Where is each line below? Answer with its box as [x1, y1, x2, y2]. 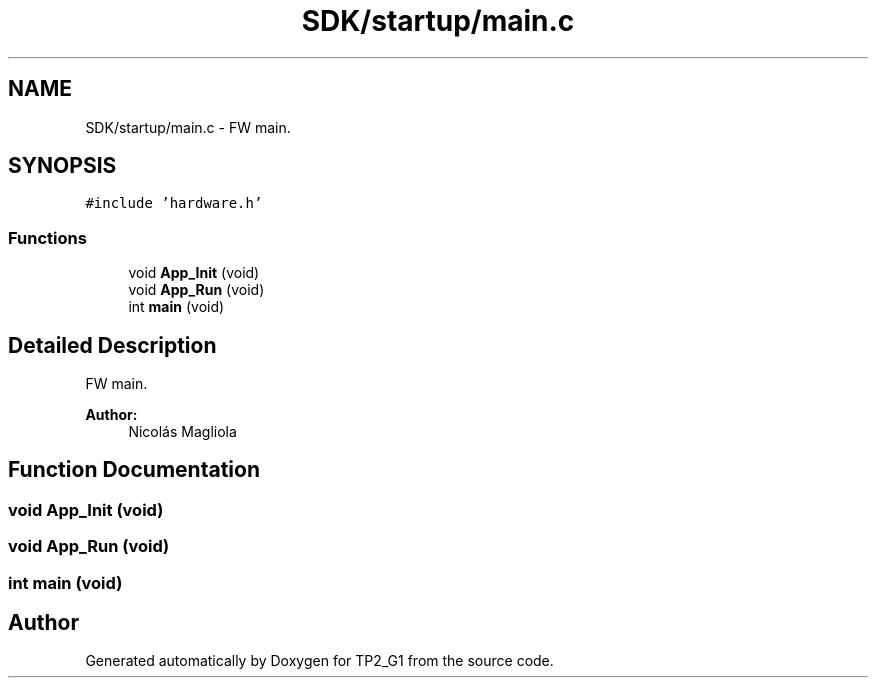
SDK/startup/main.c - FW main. [85, 118, 291, 136]
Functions [8, 227, 87, 248]
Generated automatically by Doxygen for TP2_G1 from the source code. [85, 652, 554, 670]
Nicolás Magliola [128, 423, 237, 441]
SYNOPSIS [8, 153, 117, 179]
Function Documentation [8, 457, 260, 483]
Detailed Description [8, 332, 217, 358]
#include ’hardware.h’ [85, 195, 263, 212]
